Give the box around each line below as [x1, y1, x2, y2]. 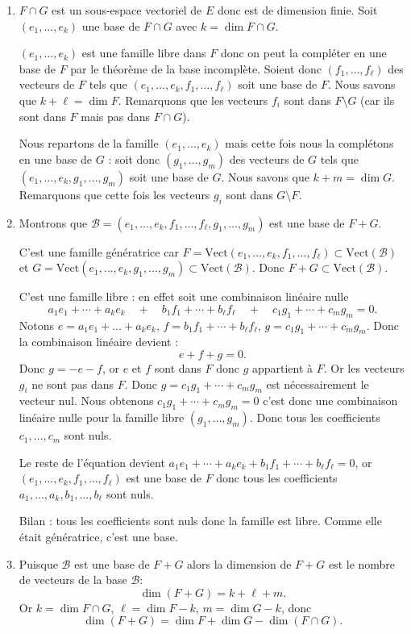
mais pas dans [81, 107, 151, 124]
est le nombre [328, 555, 396, 572]
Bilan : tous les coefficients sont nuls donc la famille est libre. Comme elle [19, 512, 382, 529]
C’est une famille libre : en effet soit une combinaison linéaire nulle [19, 288, 349, 305]
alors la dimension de [187, 555, 292, 572]
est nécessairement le [266, 375, 369, 392]
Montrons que [19, 214, 88, 231]
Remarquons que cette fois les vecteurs [19, 186, 210, 202]
